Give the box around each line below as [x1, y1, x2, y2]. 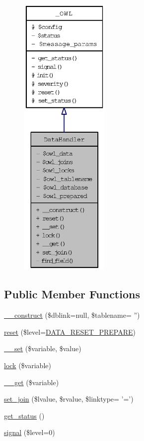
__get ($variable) [4, 377, 59, 387]
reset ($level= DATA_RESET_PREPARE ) [4, 326, 136, 337]
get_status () [4, 410, 45, 421]
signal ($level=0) [4, 427, 55, 438]
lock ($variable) [4, 360, 51, 370]
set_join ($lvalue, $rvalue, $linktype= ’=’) [4, 394, 134, 404]
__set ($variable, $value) [4, 343, 81, 354]
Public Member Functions [4, 286, 140, 302]
